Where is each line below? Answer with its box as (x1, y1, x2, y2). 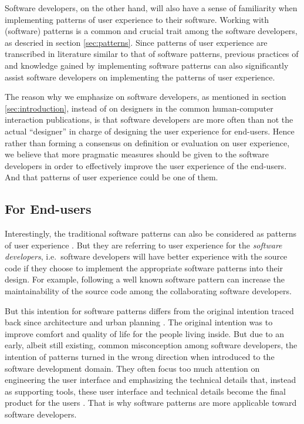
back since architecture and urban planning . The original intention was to (5, 316, 273, 328)
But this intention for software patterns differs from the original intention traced (5, 304, 294, 317)
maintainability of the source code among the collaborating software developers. (5, 285, 292, 297)
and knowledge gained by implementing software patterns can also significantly (5, 59, 289, 71)
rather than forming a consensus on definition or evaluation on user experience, (5, 136, 290, 149)
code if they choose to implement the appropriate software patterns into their (5, 261, 283, 274)
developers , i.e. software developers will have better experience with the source (5, 250, 288, 263)
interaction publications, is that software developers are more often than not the (5, 113, 293, 126)
